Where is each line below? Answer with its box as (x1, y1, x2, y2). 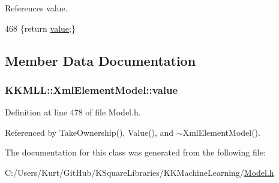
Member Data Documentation (5, 51, 196, 69)
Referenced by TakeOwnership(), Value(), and (5, 126, 174, 138)
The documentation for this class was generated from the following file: (5, 146, 266, 158)
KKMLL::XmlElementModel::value (5, 82, 178, 97)
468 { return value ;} (5, 22, 76, 34)
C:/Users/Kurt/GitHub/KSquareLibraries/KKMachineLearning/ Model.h (5, 166, 274, 178)
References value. (5, 2, 68, 14)
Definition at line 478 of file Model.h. (5, 106, 141, 118)
